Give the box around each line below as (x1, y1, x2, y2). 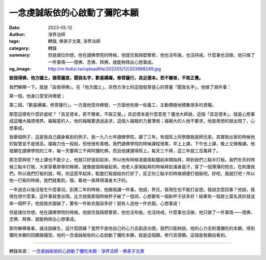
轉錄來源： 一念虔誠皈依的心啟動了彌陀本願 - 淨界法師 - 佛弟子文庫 (9, 248, 145, 254)
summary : (9, 52, 31, 58)
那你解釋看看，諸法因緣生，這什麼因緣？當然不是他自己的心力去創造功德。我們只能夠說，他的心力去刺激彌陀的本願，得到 (9, 225, 255, 231)
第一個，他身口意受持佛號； (9, 93, 66, 99)
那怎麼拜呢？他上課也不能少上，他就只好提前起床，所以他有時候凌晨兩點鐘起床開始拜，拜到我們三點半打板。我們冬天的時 (9, 157, 255, 162)
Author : (9, 31, 26, 37)
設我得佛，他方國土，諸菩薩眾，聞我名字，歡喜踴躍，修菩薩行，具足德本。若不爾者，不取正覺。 (9, 75, 203, 81)
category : (9, 45, 30, 51)
